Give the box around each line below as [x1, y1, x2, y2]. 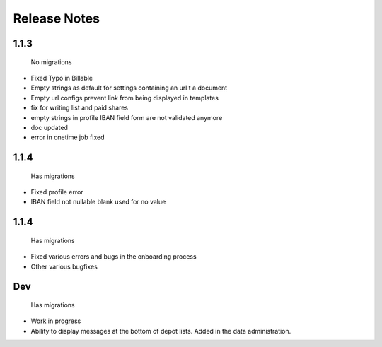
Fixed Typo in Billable [30, 73, 93, 82]
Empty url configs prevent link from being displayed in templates [30, 93, 219, 102]
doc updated [30, 123, 69, 131]
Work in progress [30, 317, 81, 325]
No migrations [30, 57, 72, 66]
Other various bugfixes [30, 262, 98, 271]
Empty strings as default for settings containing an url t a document [30, 83, 228, 92]
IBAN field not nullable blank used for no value [30, 198, 166, 206]
